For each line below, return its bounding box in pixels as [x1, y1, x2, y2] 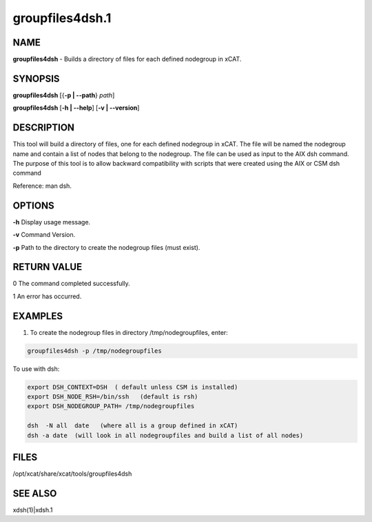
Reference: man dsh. [12, 182, 72, 190]
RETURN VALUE [12, 261, 83, 273]
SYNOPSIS [12, 72, 60, 84]
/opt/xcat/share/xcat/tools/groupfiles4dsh [12, 470, 132, 478]
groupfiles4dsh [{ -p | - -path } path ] [12, 90, 115, 99]
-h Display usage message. [12, 217, 91, 226]
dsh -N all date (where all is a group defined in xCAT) [27, 422, 238, 429]
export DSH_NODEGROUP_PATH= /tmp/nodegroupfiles [27, 403, 195, 410]
